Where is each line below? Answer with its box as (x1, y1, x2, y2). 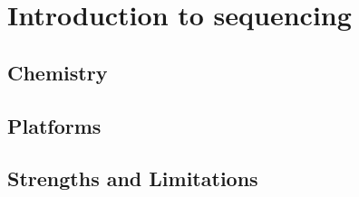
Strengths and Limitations (7, 164, 258, 192)
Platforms (7, 111, 102, 139)
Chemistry (7, 58, 108, 86)
